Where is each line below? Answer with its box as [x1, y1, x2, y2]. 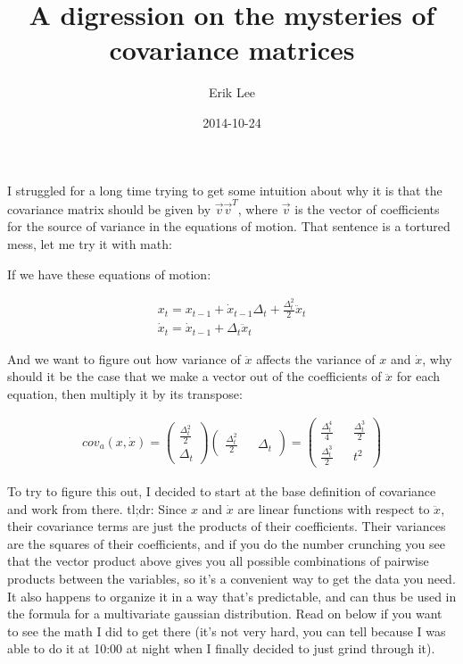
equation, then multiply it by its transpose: [7, 384, 243, 403]
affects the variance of [256, 349, 376, 368]
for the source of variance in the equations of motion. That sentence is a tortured [7, 217, 451, 236]
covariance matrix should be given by [7, 199, 211, 218]
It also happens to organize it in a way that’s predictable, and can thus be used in [7, 586, 457, 605]
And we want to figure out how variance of [7, 349, 241, 368]
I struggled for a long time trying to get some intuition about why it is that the [7, 180, 442, 199]
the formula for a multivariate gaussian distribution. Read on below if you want [7, 604, 442, 623]
